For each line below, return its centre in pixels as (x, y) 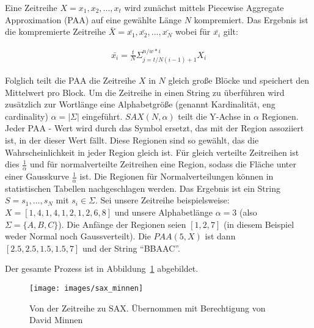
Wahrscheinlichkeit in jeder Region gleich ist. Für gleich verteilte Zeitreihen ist (152, 152)
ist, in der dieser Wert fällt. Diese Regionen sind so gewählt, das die (132, 140)
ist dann (220, 236)
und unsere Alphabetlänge (164, 212)
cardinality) (27, 116)
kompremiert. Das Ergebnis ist (251, 19)
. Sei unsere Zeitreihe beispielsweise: (162, 200)
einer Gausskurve (37, 176)
